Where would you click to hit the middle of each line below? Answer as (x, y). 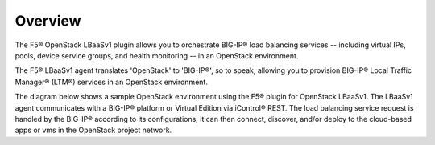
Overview (48, 21)
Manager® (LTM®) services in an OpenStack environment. (112, 82)
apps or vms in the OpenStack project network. (93, 130)
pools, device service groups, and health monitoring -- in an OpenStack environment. (157, 55)
